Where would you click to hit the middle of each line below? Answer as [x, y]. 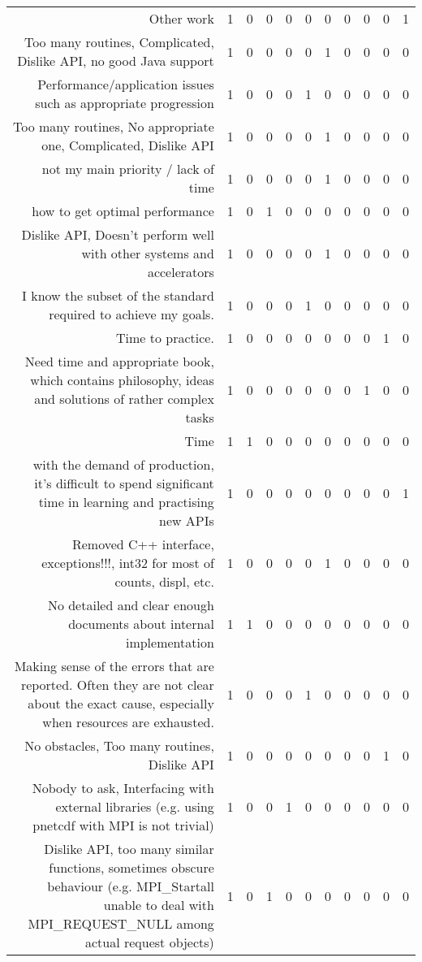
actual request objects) [149, 942]
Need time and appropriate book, [119, 361]
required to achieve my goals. [131, 314]
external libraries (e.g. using [135, 806]
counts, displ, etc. [164, 581]
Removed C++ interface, [143, 544]
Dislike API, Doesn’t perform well [118, 234]
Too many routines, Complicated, [119, 42]
